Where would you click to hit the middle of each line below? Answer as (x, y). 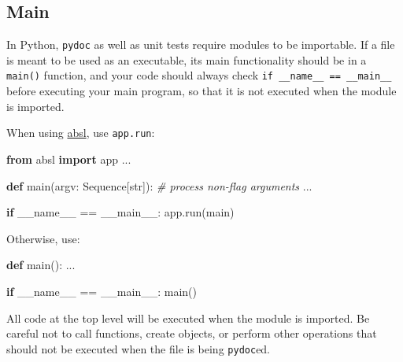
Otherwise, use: (43, 238)
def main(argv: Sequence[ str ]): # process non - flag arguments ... (159, 185)
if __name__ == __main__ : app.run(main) (120, 212)
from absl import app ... (69, 159)
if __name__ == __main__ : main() (102, 291)
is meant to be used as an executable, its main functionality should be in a (187, 59)
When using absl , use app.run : (81, 133)
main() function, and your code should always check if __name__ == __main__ (199, 75)
